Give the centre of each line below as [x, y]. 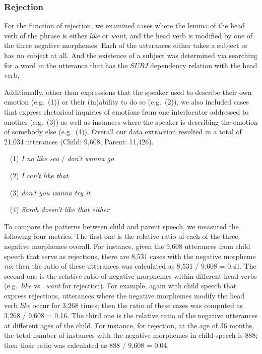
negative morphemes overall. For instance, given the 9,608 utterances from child [127, 246]
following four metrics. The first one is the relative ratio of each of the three [121, 236]
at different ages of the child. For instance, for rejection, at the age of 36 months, [129, 325]
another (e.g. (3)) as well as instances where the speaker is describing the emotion [131, 121]
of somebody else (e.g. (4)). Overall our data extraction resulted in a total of [123, 132]
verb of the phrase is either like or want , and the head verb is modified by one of [128, 35]
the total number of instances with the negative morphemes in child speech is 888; [131, 335]
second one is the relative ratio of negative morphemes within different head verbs [130, 275]
